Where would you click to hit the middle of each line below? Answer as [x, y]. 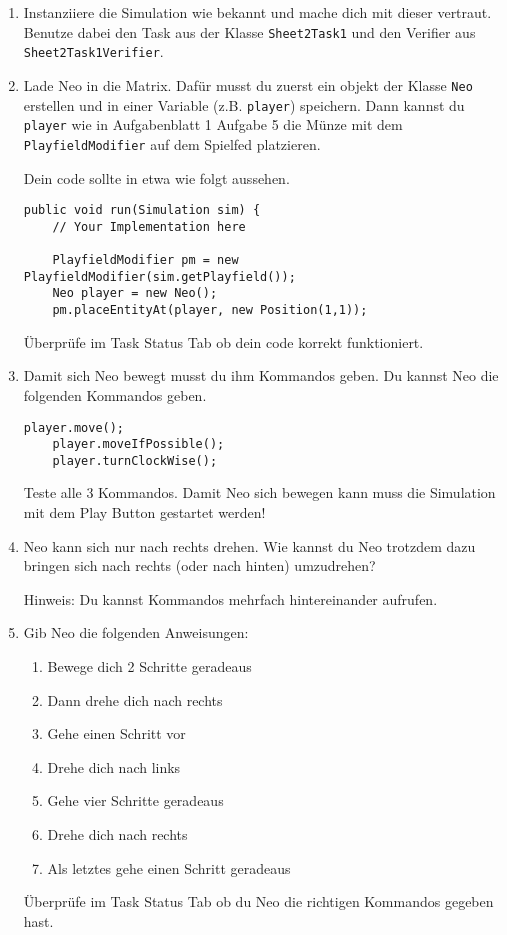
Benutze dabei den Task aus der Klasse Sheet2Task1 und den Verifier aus [249, 31]
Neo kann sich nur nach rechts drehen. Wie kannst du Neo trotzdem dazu [249, 545]
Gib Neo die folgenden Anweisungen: [136, 632]
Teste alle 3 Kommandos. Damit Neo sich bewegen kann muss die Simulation [259, 492]
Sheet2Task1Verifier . [93, 51]
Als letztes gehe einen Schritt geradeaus [169, 867]
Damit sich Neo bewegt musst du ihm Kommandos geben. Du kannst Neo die [261, 375]
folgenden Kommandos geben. [115, 394]
